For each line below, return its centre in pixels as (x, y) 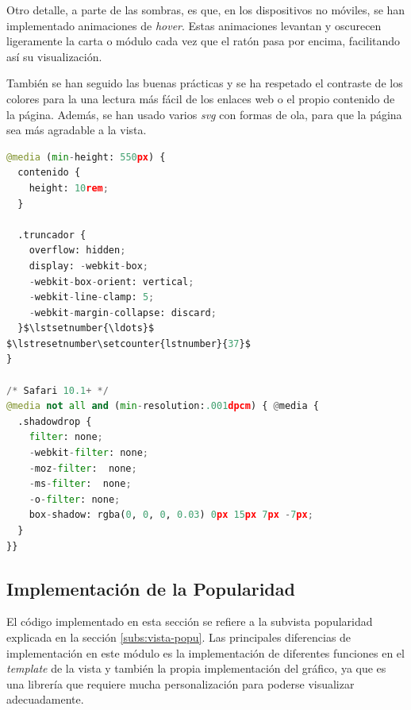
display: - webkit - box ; (89, 266)
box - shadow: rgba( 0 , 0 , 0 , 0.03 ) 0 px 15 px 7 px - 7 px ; (171, 515)
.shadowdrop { (55, 421)
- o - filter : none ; (75, 499)
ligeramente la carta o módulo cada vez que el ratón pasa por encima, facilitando (204, 41)
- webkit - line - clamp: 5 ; (92, 297)
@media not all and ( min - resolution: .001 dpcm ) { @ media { (163, 406)
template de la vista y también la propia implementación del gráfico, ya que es (196, 668)
